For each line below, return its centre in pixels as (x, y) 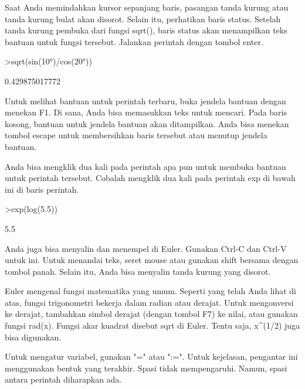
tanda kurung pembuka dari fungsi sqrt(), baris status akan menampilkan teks (146, 30)
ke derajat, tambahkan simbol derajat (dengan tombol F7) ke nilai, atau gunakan (151, 314)
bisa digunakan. (33, 337)
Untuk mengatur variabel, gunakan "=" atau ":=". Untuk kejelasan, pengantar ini (151, 356)
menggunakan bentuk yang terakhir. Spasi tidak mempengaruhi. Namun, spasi (146, 368)
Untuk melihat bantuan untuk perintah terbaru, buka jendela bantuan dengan (145, 100)
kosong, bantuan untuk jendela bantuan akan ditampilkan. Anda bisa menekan (147, 123)
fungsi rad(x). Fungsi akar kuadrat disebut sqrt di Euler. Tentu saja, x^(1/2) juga (152, 325)
